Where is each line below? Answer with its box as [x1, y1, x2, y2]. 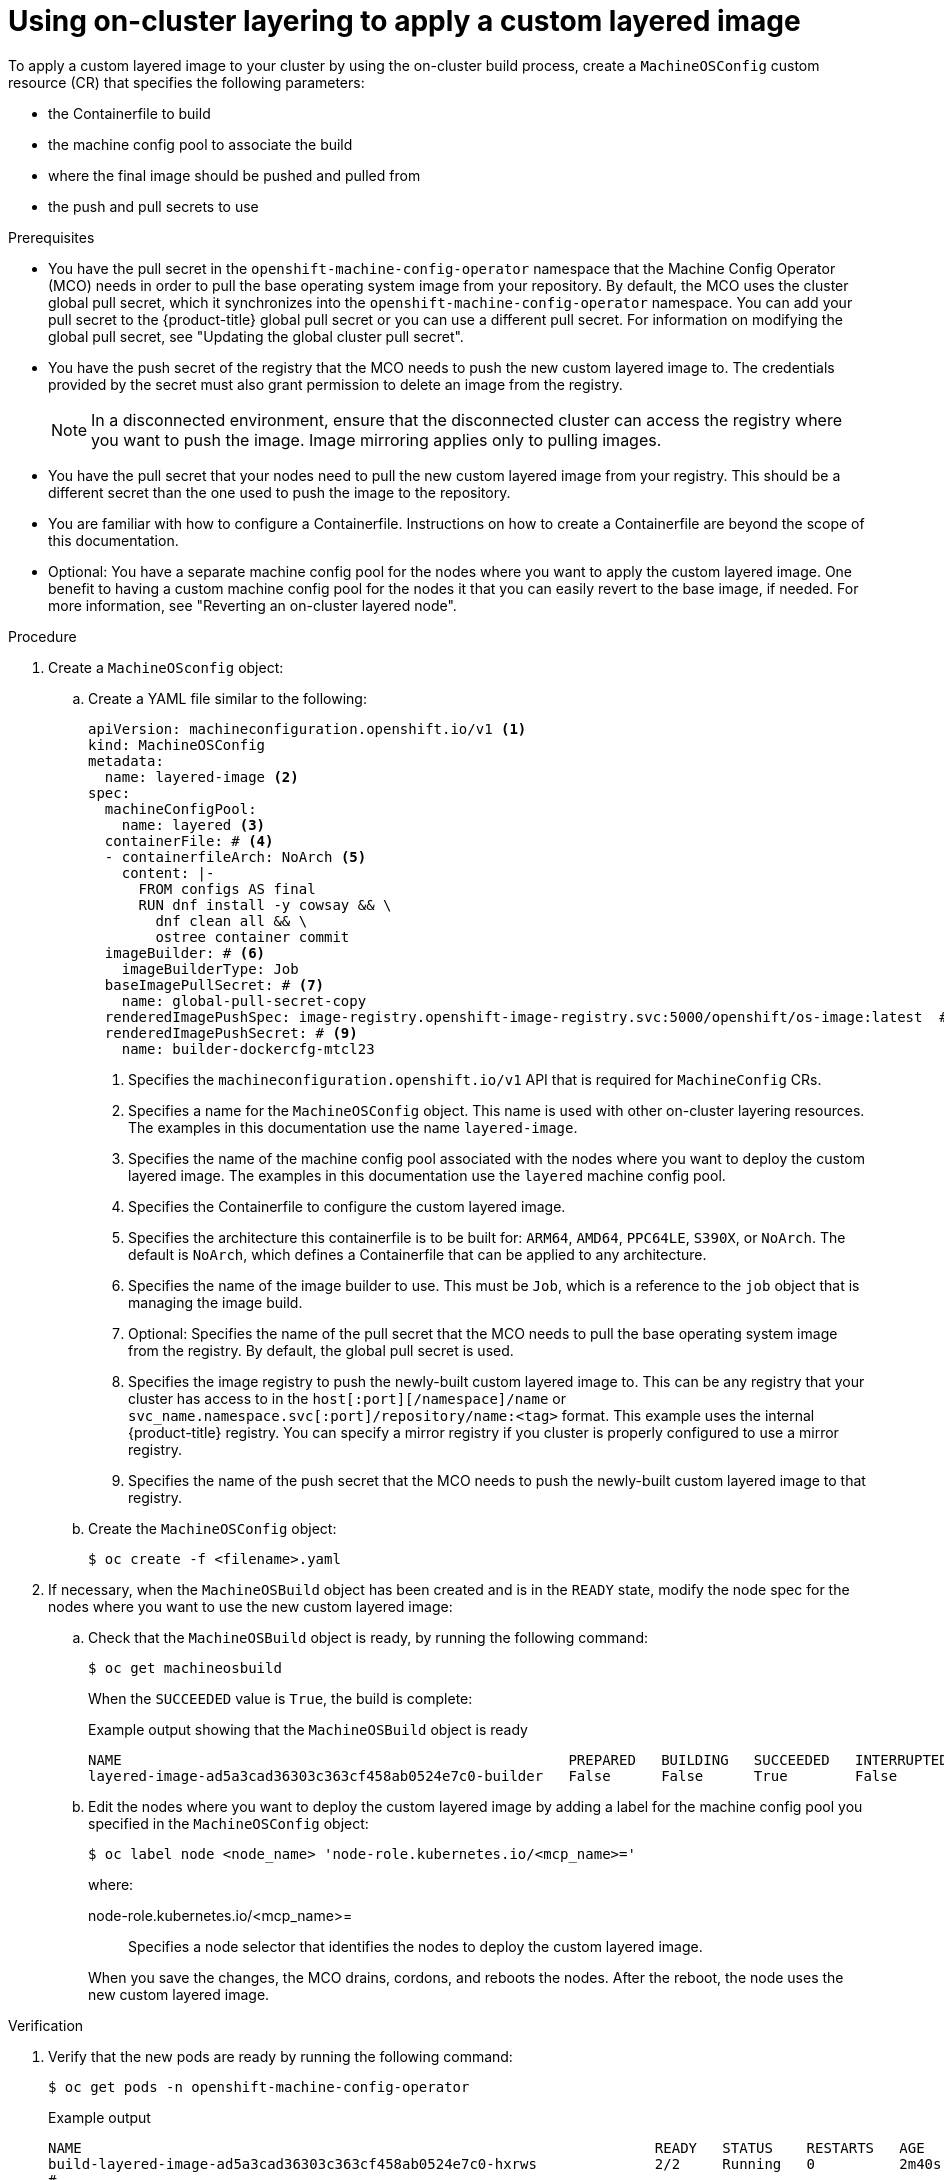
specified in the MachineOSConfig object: [88, 1814, 369, 1832]
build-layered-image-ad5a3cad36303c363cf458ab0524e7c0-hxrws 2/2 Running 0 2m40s [48, 2155, 942, 2172]
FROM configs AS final [138, 880, 316, 897]
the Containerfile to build [48, 104, 211, 122]
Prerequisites [8, 228, 95, 246]
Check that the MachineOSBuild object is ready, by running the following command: [88, 1628, 648, 1646]
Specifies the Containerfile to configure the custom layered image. [128, 1197, 566, 1215]
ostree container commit [155, 928, 350, 945]
